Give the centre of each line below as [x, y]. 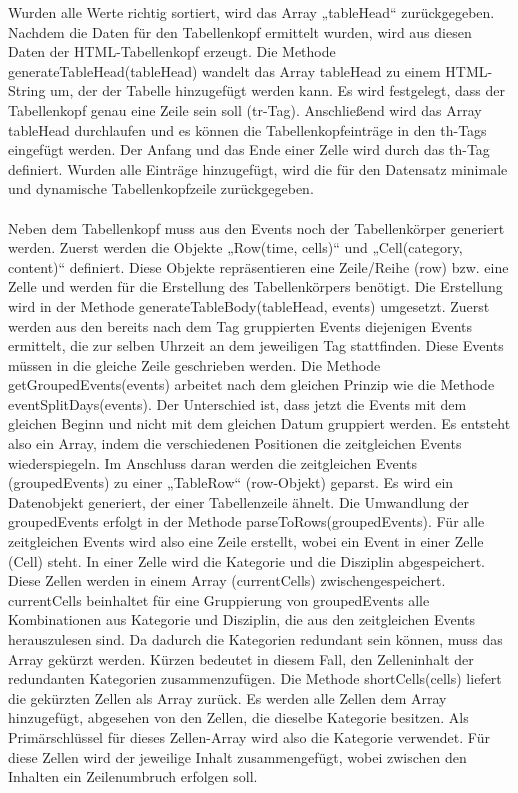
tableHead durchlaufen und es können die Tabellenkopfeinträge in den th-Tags [247, 129]
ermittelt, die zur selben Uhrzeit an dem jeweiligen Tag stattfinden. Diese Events [256, 345]
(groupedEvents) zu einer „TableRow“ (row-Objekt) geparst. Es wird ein [231, 482]
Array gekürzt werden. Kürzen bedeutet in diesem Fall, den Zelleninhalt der [241, 658]
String [27, 90]
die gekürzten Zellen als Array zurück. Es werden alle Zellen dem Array [227, 697]
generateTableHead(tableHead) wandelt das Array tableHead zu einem [224, 70]
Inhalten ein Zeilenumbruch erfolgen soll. [133, 776]
